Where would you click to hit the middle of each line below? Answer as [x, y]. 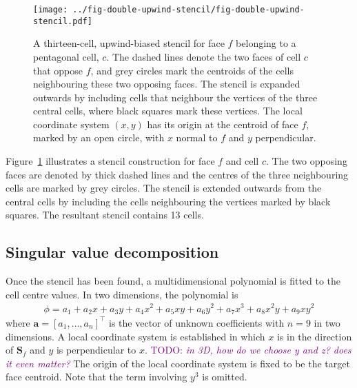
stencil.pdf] [63, 21]
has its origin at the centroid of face [223, 124]
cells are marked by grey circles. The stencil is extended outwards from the [164, 188]
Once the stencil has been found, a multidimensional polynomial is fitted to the [173, 281]
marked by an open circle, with [99, 137]
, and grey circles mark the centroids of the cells [192, 70]
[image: [51, 10]
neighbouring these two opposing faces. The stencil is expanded [167, 84]
